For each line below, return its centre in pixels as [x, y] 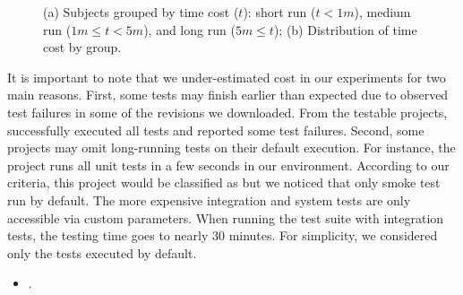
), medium [382, 12]
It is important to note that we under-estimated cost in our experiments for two [227, 77]
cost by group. [82, 47]
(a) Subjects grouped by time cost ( [141, 12]
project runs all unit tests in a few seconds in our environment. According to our [228, 165]
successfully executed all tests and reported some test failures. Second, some [216, 130]
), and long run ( [189, 29]
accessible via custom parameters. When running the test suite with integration [226, 217]
